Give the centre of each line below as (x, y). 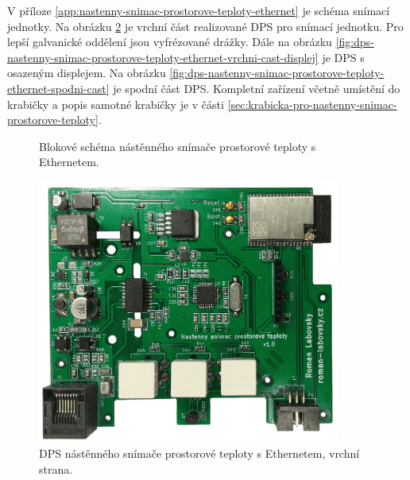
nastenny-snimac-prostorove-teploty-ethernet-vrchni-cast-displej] (163, 57)
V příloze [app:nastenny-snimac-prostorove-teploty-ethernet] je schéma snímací (199, 10)
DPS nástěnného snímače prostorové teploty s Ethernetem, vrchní (199, 453)
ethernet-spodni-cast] (58, 88)
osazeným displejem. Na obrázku (87, 73)
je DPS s (343, 57)
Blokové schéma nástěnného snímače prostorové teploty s (178, 146)
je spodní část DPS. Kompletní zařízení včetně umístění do (257, 88)
